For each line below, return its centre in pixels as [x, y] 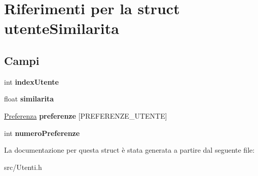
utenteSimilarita [62, 28]
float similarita [29, 99]
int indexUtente [31, 81]
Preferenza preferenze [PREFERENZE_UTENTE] [86, 115]
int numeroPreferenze [42, 133]
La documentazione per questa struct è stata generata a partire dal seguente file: [130, 150]
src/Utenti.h [23, 167]
